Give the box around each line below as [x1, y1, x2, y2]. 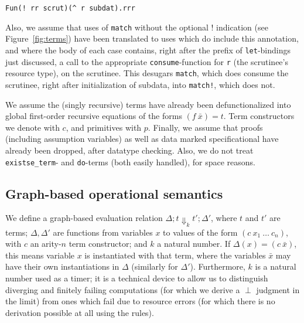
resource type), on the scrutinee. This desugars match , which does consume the [5, 67, 289, 79]
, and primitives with [66, 121, 142, 133]
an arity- [30, 237, 62, 250]
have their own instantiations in [5, 260, 119, 273]
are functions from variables [53, 226, 153, 238]
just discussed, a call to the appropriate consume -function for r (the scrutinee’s [5, 55, 288, 67]
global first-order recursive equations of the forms [5, 110, 182, 122]
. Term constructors [223, 110, 295, 122]
